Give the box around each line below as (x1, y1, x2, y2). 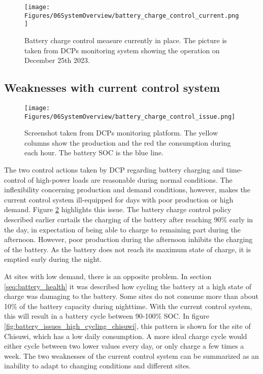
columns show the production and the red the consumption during (24, 137, 231, 148)
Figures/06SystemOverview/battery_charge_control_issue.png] (24, 113, 236, 120)
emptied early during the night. (4, 254, 102, 264)
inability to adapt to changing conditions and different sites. (4, 360, 191, 371)
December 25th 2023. (24, 55, 90, 65)
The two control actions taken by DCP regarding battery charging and (4, 164, 224, 175)
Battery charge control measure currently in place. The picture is (24, 35, 227, 45)
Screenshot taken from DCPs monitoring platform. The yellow (24, 127, 218, 138)
